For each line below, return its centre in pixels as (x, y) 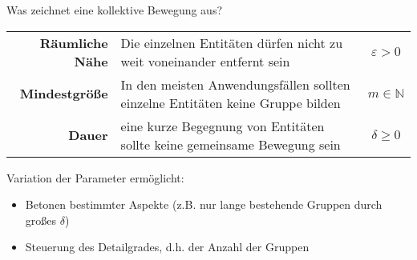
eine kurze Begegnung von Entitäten (223, 126)
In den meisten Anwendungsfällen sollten (235, 84)
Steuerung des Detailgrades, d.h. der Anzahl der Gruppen (167, 247)
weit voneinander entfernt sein (205, 61)
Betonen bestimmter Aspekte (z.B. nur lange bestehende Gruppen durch (204, 204)
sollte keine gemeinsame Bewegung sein (231, 144)
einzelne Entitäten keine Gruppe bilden (231, 102)
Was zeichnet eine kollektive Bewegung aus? (115, 10)
